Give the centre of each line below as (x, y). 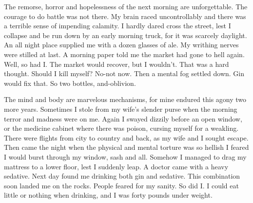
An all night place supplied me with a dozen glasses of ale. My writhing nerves (121, 45)
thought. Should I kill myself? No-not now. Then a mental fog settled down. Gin (124, 73)
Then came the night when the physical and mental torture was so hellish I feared (126, 147)
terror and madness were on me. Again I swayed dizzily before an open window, (123, 118)
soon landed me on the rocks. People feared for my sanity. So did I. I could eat (121, 185)
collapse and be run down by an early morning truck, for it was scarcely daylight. (126, 35)
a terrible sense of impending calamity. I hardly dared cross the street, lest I (117, 26)
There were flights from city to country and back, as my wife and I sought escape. (126, 137)
